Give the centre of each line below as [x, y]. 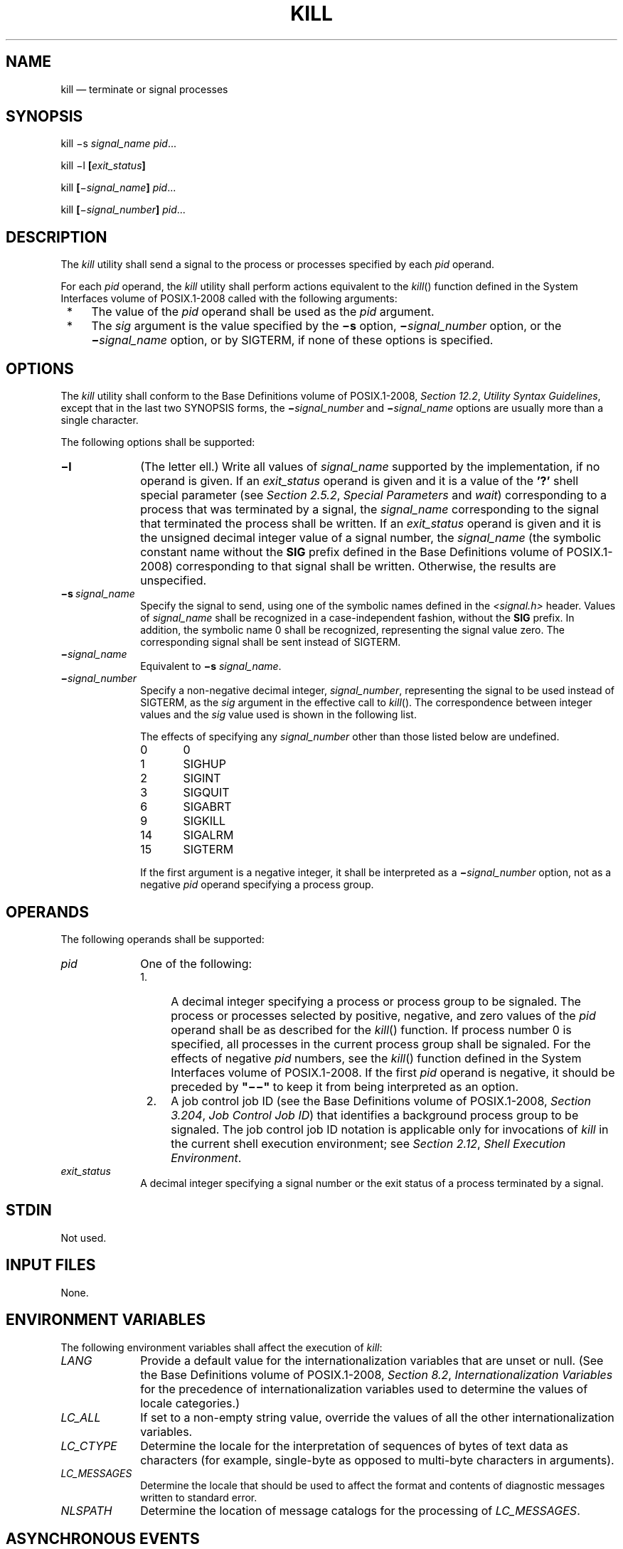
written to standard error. [199, 1497]
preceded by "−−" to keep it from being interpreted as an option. [345, 1086]
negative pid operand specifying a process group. [257, 885]
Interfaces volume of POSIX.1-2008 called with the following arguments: [229, 299]
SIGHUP [204, 764]
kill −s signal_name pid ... [119, 144]
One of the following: [196, 963]
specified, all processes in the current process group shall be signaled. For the [381, 1044]
